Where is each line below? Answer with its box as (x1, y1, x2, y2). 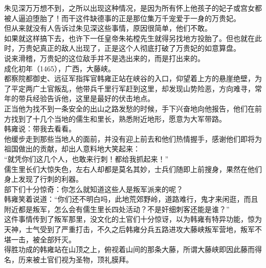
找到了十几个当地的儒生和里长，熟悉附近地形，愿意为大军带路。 (11, 113, 226, 124)
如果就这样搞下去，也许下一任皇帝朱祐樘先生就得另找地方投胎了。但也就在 (4, 32, 255, 43)
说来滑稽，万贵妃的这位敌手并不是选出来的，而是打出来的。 (4, 52, 205, 63)
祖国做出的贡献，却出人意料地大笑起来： (4, 143, 140, 154)
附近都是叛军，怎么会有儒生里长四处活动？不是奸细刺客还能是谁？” (4, 203, 230, 214)
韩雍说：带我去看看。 (4, 123, 76, 134)
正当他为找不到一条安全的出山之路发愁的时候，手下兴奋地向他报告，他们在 (4, 103, 255, 113)
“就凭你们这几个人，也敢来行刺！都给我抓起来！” (4, 153, 169, 164)
